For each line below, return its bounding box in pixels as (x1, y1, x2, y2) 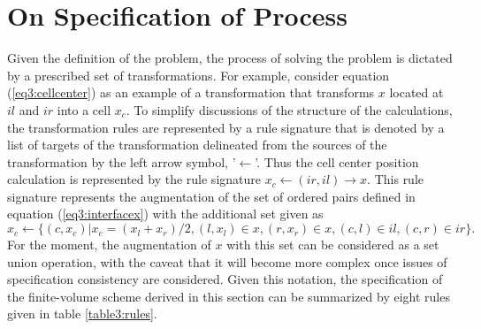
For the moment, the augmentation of (7, 235, 211, 254)
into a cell (57, 100, 111, 119)
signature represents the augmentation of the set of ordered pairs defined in (7, 187, 416, 205)
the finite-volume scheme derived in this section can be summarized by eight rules (7, 287, 450, 305)
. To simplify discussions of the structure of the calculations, (126, 100, 453, 119)
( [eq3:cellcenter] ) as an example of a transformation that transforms (7, 83, 375, 102)
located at (389, 83, 444, 102)
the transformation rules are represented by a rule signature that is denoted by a (7, 118, 445, 136)
